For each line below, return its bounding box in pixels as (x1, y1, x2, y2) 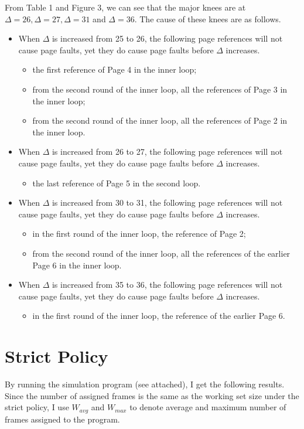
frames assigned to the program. (5, 413, 120, 425)
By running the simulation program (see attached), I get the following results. (5, 378, 285, 390)
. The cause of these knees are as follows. (134, 12, 281, 25)
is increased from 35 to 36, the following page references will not (52, 278, 283, 291)
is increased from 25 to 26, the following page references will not (52, 32, 283, 45)
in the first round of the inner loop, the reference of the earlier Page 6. (32, 309, 285, 322)
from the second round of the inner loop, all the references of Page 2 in (32, 114, 288, 127)
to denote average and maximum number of (129, 401, 286, 413)
